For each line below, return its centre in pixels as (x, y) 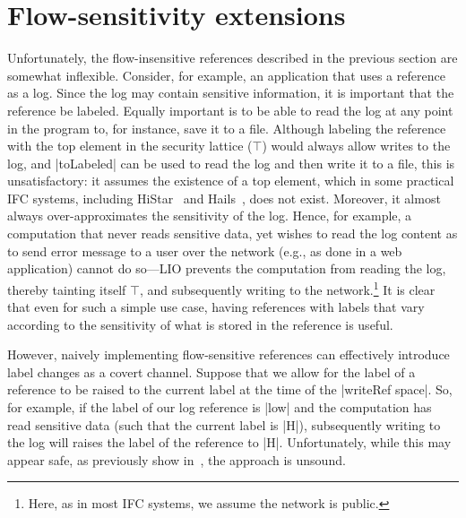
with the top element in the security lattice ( (130, 146)
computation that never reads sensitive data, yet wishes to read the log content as (233, 233)
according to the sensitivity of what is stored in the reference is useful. (200, 324)
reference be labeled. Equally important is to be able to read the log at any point (230, 110)
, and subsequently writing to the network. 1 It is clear (287, 288)
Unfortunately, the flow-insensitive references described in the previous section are (233, 58)
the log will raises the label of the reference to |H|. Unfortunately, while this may (229, 442)
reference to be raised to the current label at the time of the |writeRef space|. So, (230, 389)
